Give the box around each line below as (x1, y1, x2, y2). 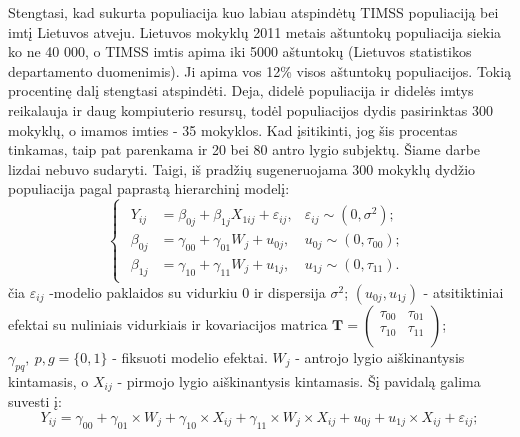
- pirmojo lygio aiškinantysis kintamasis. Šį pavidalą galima (117, 370, 481, 391)
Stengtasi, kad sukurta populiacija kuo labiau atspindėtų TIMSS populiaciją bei (8, 2, 499, 22)
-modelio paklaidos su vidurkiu (49, 281, 238, 302)
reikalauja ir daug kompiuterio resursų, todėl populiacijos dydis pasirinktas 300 (8, 99, 493, 120)
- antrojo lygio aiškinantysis (295, 346, 465, 367)
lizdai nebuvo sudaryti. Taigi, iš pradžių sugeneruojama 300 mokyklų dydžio (8, 158, 476, 179)
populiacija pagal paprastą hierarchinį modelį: (8, 178, 290, 199)
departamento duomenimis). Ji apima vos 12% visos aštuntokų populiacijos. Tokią (8, 60, 512, 81)
